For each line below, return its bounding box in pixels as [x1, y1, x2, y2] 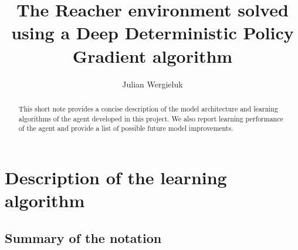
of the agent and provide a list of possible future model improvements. [18, 123, 233, 133]
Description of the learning [5, 165, 227, 189]
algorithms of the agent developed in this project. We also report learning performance [18, 113, 283, 123]
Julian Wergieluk [122, 77, 183, 90]
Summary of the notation [5, 228, 162, 246]
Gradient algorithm [72, 43, 233, 67]
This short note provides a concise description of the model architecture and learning [18, 103, 278, 113]
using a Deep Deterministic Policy [11, 21, 294, 45]
